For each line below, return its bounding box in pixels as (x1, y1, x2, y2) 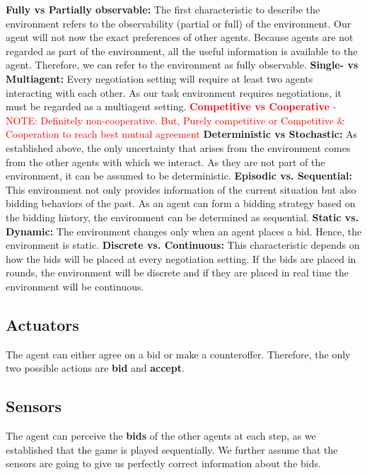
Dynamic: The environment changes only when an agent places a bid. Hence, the (6, 223, 362, 238)
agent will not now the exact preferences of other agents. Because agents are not (6, 30, 354, 45)
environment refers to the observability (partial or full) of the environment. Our (6, 16, 351, 30)
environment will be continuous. (6, 278, 144, 293)
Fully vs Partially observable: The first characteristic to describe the (6, 2, 320, 16)
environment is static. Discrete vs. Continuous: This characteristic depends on (6, 237, 360, 252)
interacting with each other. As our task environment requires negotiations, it (6, 85, 342, 100)
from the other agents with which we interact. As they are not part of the (6, 154, 325, 169)
